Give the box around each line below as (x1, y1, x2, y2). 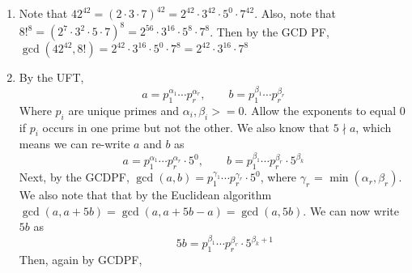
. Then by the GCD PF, (210, 23, 329, 40)
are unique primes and (68, 101, 180, 118)
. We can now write (303, 202, 399, 219)
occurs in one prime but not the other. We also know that (42, 118, 330, 135)
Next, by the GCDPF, (19, 168, 130, 186)
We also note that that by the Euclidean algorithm (19, 186, 272, 203)
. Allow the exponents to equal (244, 101, 397, 118)
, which (355, 118, 392, 135)
